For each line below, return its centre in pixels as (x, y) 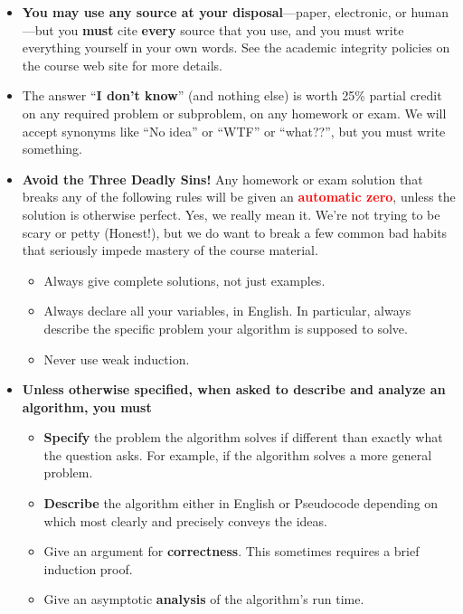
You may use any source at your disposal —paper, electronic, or (214, 12)
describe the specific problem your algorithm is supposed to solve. (226, 328)
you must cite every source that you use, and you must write (231, 29)
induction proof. (88, 568)
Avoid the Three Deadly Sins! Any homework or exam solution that (222, 179)
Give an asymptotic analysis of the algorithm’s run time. (204, 599)
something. (52, 149)
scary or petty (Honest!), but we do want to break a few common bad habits (235, 232)
